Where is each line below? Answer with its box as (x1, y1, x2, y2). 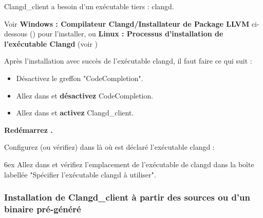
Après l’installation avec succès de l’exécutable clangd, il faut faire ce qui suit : (4, 55, 252, 66)
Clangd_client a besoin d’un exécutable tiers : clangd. (4, 1, 174, 11)
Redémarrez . (4, 124, 53, 135)
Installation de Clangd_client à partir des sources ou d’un (4, 191, 250, 204)
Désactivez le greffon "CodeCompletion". (16, 72, 143, 83)
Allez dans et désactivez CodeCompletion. (16, 90, 154, 101)
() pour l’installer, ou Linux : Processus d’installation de (29, 28, 223, 39)
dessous (4, 28, 28, 39)
